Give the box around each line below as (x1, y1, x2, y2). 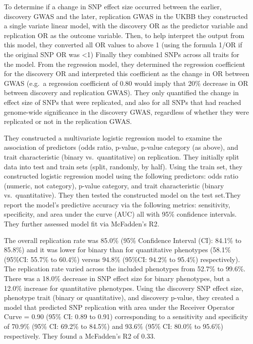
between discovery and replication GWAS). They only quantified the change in (4, 87, 239, 98)
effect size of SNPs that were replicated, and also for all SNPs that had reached (4, 97, 241, 107)
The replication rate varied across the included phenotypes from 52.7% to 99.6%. (4, 263, 246, 274)
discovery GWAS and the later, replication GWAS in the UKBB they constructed (4, 11, 248, 21)
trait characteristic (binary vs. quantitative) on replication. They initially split (4, 151, 239, 162)
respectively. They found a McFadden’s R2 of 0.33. (4, 330, 156, 341)
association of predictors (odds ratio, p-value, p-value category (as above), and (4, 142, 238, 152)
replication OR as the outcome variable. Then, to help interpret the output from (4, 30, 245, 40)
